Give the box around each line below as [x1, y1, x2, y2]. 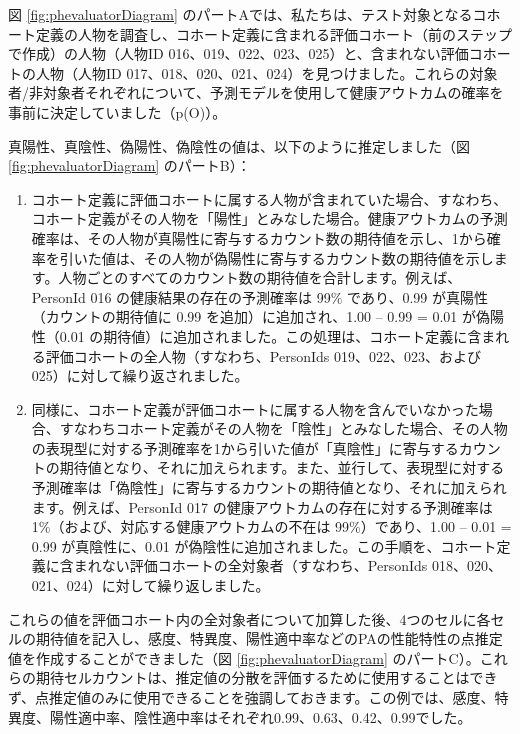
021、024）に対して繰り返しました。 [31, 575, 270, 596]
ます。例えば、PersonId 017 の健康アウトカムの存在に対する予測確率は [31, 496, 493, 517]
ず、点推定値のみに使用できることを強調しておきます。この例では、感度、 [8, 687, 495, 707]
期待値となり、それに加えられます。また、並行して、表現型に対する [59, 457, 505, 478]
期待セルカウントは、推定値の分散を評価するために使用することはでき [35, 667, 498, 688]
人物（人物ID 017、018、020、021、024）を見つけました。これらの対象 [35, 62, 498, 83]
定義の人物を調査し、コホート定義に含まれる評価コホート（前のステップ [35, 23, 512, 44]
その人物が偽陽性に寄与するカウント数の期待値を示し [143, 247, 494, 268]
